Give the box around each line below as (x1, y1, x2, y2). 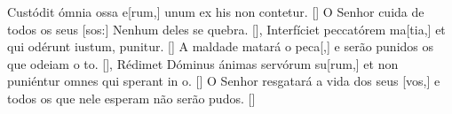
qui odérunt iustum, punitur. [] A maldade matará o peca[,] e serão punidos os (7, 37, 434, 56)
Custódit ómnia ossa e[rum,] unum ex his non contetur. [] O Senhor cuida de (7, 3, 424, 20)
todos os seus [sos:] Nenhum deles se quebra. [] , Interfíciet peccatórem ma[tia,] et (7, 19, 446, 38)
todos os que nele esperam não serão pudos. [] (7, 88, 256, 107)
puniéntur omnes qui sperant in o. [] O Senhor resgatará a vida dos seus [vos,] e (7, 72, 440, 90)
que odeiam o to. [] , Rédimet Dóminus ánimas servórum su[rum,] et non (7, 54, 399, 72)
